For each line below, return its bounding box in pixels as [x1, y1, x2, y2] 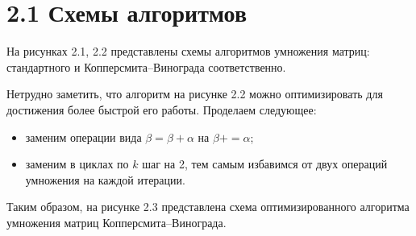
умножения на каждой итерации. [25, 171, 185, 188]
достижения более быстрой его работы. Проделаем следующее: [6, 101, 317, 118]
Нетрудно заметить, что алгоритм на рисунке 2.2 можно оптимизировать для [6, 85, 383, 102]
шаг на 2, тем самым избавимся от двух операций [142, 155, 388, 172]
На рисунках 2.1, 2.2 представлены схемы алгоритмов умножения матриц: [6, 43, 370, 60]
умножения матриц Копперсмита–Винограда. [6, 213, 227, 230]
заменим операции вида [25, 128, 142, 145]
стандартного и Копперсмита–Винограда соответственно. [6, 58, 286, 75]
